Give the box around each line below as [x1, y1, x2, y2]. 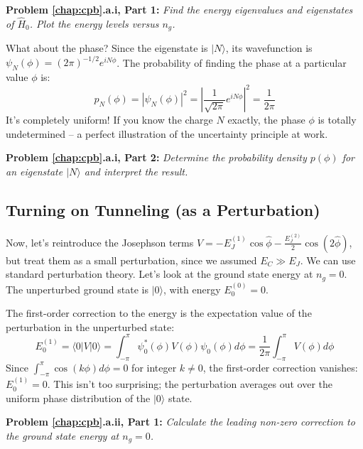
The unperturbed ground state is [6, 281, 148, 296]
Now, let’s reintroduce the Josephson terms [6, 234, 194, 249]
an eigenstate [6, 164, 63, 179]
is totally [318, 112, 357, 127]
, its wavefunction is [225, 40, 313, 55]
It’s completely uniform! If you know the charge [6, 112, 213, 127]
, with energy [163, 281, 221, 296]
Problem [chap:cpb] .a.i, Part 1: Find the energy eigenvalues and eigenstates [6, 2, 353, 16]
